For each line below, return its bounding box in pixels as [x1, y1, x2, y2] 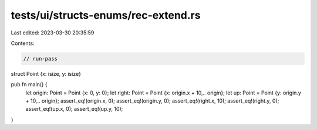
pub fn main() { [11, 81, 48, 88]
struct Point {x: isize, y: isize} [11, 70, 82, 77]
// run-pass [23, 55, 58, 62]
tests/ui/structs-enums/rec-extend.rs [11, 9, 201, 22]
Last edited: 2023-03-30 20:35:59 [11, 29, 95, 36]
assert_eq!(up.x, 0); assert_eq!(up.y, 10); [25, 106, 123, 113]
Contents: [11, 40, 35, 47]
